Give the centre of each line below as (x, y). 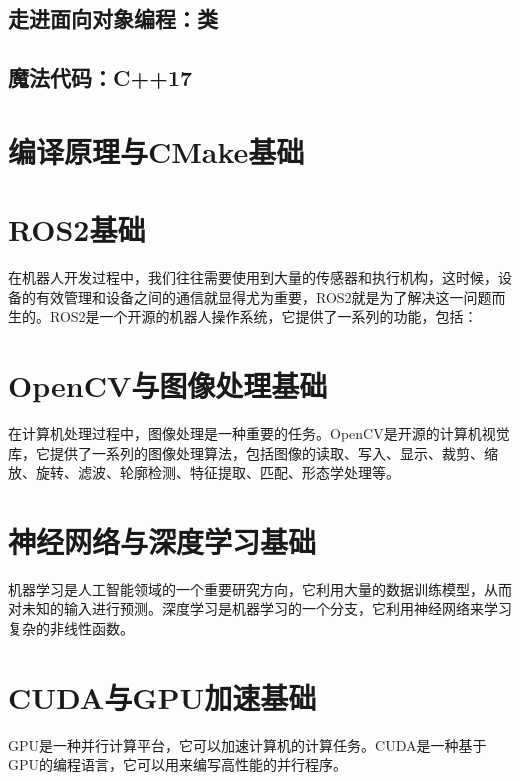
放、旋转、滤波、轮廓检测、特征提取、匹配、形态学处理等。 (204, 472)
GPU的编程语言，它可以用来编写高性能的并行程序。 (178, 764)
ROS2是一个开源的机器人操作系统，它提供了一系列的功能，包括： (263, 316)
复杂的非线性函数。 (71, 628)
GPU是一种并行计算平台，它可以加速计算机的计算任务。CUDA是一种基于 (247, 744)
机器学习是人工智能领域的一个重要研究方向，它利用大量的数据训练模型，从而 (260, 588)
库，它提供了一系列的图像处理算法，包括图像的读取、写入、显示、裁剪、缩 (253, 452)
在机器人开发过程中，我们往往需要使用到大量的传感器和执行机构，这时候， (253, 277)
